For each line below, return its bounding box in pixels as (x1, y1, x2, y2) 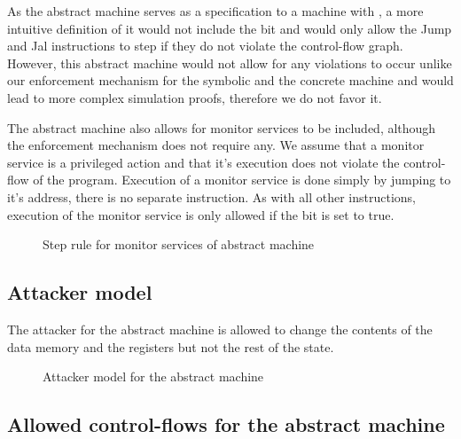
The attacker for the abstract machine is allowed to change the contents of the (7, 319, 433, 338)
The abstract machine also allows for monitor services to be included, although (7, 118, 436, 137)
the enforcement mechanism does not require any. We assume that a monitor (7, 136, 425, 154)
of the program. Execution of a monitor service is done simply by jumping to (33, 170, 451, 189)
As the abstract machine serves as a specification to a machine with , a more (7, 2, 424, 20)
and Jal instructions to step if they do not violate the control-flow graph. (7, 36, 403, 55)
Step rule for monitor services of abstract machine (43, 235, 315, 254)
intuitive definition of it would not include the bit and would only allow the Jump (7, 19, 452, 37)
